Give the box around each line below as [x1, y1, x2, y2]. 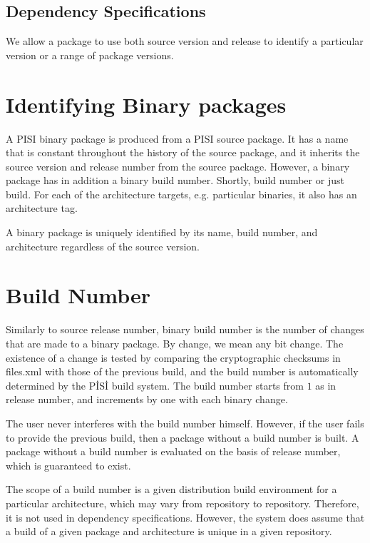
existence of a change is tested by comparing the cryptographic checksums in [6, 350, 341, 365]
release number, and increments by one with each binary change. [6, 392, 288, 407]
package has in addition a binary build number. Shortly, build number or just [6, 173, 344, 188]
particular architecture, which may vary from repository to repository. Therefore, [6, 495, 359, 510]
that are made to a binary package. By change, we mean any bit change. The [6, 335, 344, 350]
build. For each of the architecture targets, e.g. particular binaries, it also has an [6, 186, 357, 201]
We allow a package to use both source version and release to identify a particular [6, 34, 364, 49]
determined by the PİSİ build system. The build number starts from [6, 377, 304, 392]
